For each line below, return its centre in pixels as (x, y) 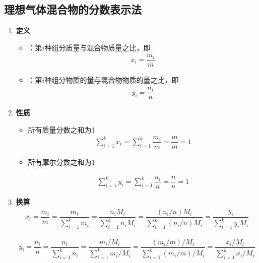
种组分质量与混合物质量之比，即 (98, 47)
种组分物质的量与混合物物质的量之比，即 (112, 80)
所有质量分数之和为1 (61, 129)
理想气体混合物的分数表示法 (73, 9)
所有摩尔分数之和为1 (61, 162)
